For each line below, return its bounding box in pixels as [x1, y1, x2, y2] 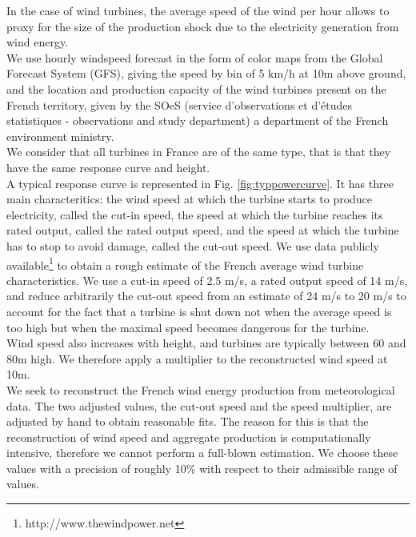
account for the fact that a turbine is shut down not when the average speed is [6, 303, 392, 319]
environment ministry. [6, 127, 114, 144]
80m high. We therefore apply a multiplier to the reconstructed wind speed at [6, 350, 388, 367]
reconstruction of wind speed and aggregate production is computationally [6, 428, 371, 445]
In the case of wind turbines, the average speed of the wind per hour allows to [6, 2, 390, 18]
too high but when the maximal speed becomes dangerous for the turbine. [6, 319, 370, 335]
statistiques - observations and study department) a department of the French [6, 112, 389, 129]
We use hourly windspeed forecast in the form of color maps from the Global [6, 49, 383, 66]
